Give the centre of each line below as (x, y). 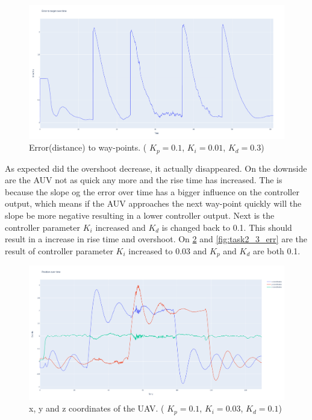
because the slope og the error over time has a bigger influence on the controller (152, 191)
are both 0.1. (276, 250)
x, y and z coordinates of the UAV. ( (97, 408)
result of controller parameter (59, 250)
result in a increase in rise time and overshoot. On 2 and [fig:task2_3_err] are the (156, 239)
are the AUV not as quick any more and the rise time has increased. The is (144, 180)
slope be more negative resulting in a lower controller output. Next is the (140, 215)
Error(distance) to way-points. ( (88, 147)
